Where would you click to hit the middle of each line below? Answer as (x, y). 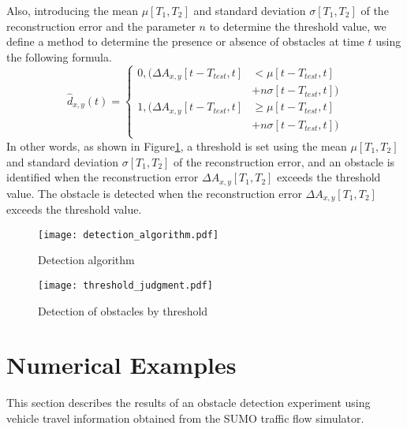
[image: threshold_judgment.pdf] (125, 285)
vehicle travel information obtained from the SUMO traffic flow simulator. (185, 418)
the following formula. (59, 56)
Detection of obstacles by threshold (123, 310)
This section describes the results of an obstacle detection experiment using (189, 403)
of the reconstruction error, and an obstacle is (284, 161)
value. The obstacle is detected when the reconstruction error (154, 193)
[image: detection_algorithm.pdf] (129, 235)
